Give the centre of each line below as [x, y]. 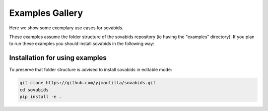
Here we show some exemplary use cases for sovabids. [66, 28]
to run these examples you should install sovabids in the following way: [82, 44]
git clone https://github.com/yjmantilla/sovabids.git [88, 83]
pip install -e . [41, 97]
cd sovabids [34, 90]
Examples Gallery [46, 13]
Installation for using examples [58, 58]
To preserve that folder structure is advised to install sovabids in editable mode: [91, 70]
